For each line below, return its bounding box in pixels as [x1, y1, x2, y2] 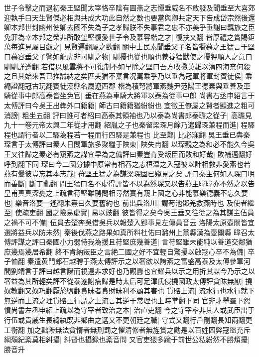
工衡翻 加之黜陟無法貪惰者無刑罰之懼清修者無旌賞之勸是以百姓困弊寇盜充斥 [4, 324, 251, 335]
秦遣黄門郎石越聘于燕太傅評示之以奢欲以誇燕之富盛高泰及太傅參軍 [27, 256, 244, 266]
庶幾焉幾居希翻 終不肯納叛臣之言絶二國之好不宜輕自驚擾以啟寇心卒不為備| [4, 246, 246, 256]
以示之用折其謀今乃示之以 [171, 266, 255, 276]
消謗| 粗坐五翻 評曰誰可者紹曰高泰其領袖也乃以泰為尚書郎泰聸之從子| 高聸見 [4, 110, 252, 120]
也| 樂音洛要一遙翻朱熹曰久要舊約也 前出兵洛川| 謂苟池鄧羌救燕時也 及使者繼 [4, 197, 255, 208]
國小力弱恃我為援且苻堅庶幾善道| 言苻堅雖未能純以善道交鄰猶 [52, 237, 253, 247]
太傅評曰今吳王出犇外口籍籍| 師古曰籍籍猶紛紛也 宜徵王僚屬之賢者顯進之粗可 [4, 100, 255, 110]
